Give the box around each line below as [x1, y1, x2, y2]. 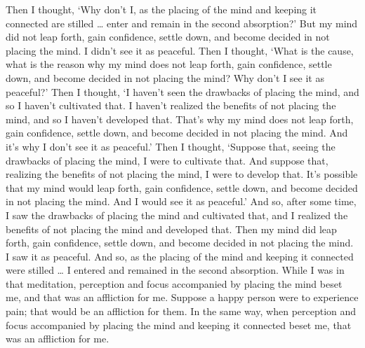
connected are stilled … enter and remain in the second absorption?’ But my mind [6, 15, 358, 30]
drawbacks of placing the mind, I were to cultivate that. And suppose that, [6, 153, 328, 167]
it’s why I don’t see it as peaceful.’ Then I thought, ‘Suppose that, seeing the [6, 139, 336, 153]
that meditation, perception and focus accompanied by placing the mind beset [6, 276, 343, 291]
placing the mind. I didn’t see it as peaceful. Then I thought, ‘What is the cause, [6, 43, 354, 57]
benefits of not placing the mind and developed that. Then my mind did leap [6, 221, 337, 236]
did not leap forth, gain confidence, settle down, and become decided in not [6, 29, 330, 44]
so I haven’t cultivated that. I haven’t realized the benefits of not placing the [6, 98, 336, 113]
